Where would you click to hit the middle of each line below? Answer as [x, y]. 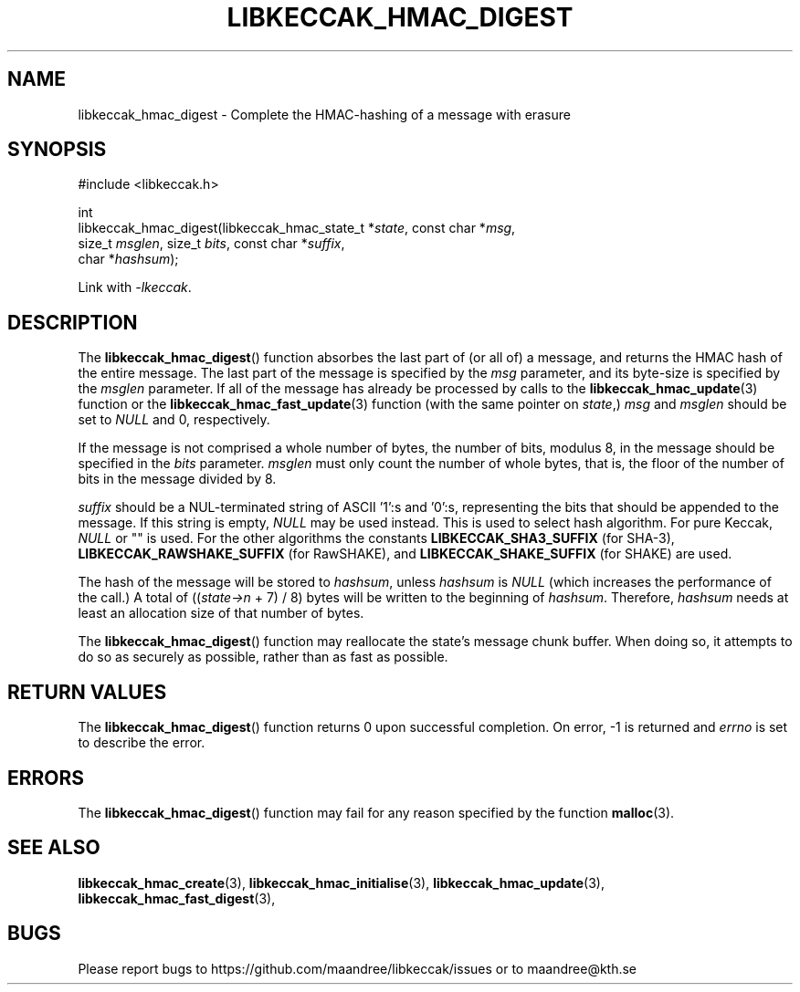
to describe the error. [142, 743]
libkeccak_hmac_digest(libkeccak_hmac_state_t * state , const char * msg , [297, 228]
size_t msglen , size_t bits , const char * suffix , [211, 244]
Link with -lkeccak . [135, 287]
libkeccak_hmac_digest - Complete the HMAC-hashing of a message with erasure [324, 114]
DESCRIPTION [73, 322]
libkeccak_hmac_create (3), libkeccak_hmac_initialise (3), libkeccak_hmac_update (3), [341, 882]
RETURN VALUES [87, 692]
